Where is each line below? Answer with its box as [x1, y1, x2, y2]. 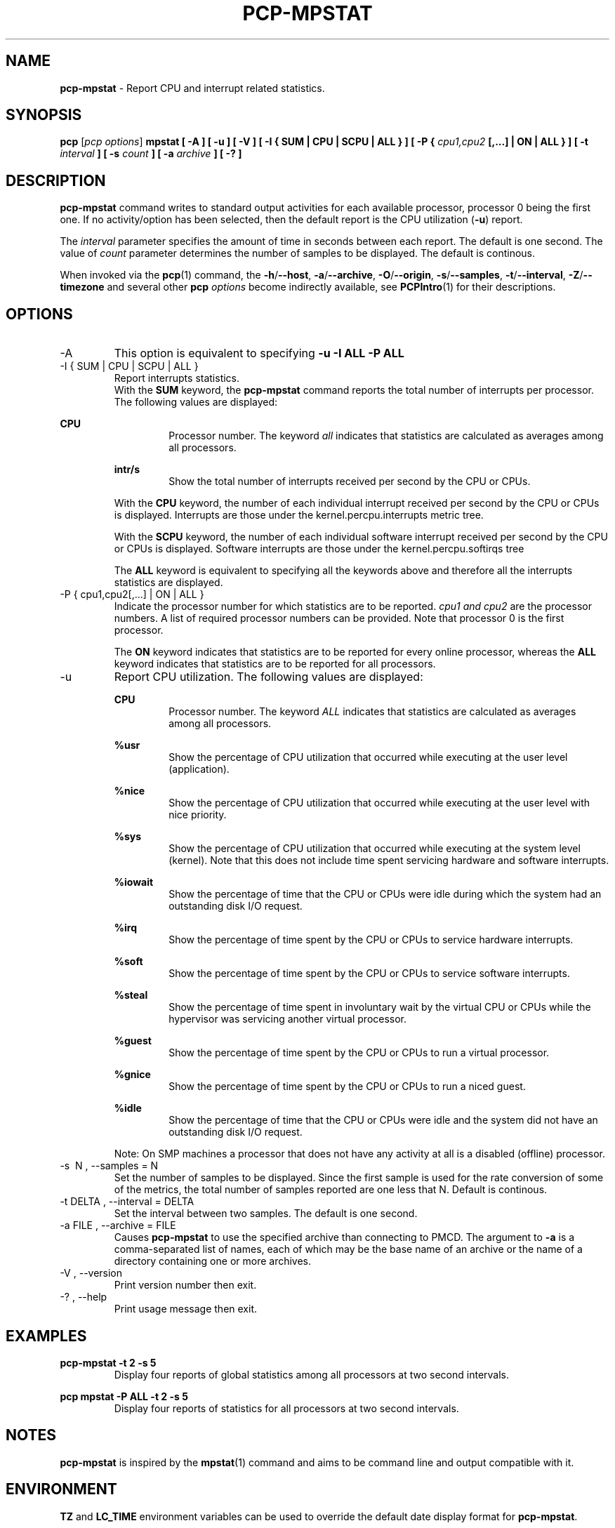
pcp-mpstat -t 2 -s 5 [60, 1356, 157, 1369]
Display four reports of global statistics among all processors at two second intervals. [114, 1368, 510, 1381]
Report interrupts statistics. [114, 372, 240, 385]
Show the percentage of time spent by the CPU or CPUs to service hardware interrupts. [168, 934, 574, 946]
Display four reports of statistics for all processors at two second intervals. [114, 1402, 459, 1414]
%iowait [114, 876, 154, 889]
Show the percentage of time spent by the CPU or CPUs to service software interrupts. [168, 967, 570, 980]
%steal [114, 989, 148, 1002]
